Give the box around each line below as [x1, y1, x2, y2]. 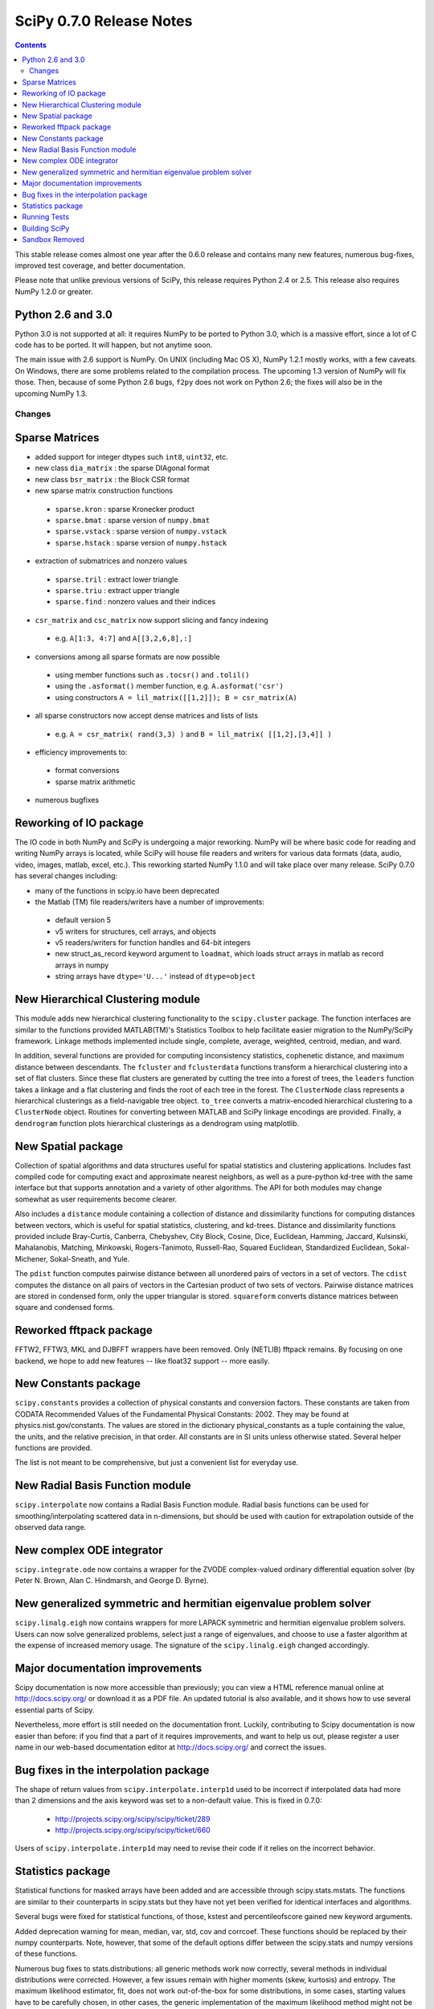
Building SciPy [22, 223, 70, 233]
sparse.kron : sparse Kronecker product [55, 504, 194, 514]
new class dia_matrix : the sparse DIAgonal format [35, 463, 210, 473]
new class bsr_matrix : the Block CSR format [35, 474, 190, 484]
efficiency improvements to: [35, 747, 128, 757]
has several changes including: [14, 871, 118, 881]
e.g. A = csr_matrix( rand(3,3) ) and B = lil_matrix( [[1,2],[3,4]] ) [55, 729, 333, 739]
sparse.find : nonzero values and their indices [55, 597, 216, 607]
